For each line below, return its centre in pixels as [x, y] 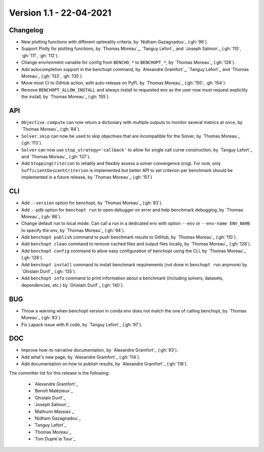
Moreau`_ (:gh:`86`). [41, 216]
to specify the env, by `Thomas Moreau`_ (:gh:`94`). [73, 230]
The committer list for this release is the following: [59, 373]
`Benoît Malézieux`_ [53, 391]
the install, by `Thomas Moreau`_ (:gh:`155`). [66, 97]
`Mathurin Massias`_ [54, 411]
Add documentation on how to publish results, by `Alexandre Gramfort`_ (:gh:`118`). [105, 364]
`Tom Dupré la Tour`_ [55, 439]
